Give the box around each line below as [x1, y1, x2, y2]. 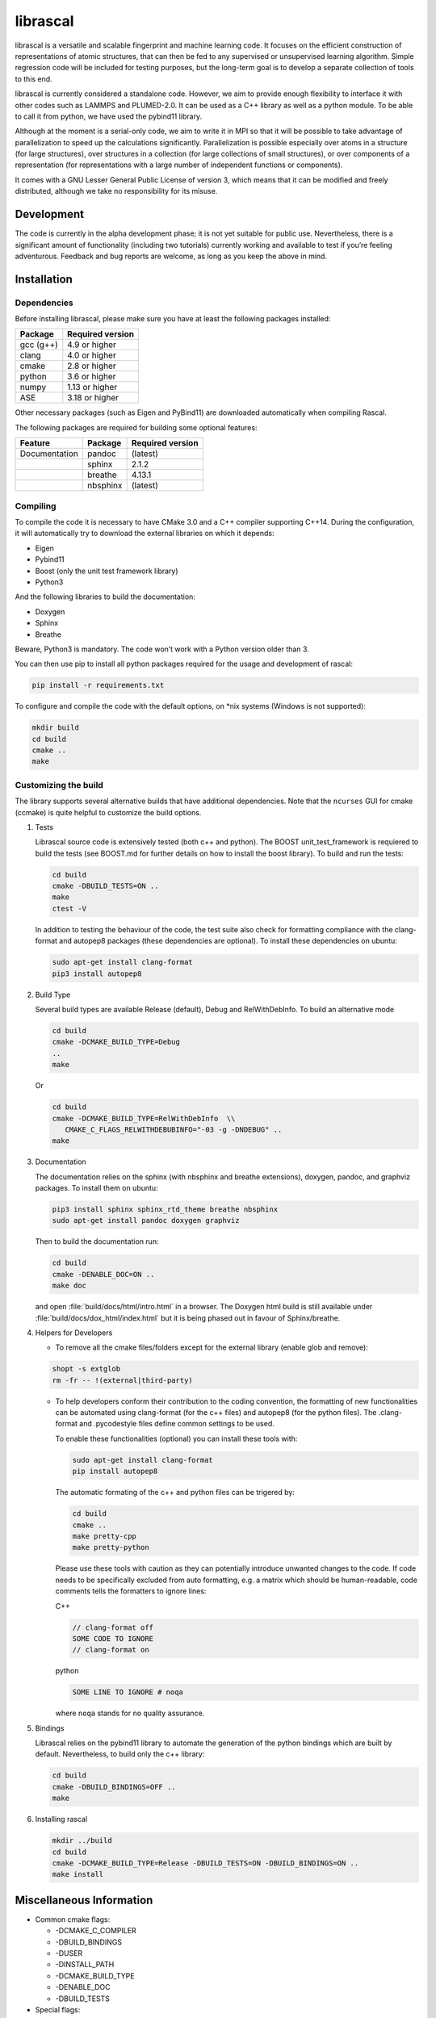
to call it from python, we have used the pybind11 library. [15, 111, 202, 121]
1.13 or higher [67, 382, 117, 393]
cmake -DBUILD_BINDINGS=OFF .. [52, 1782, 177, 1791]
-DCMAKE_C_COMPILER [55, 1926, 136, 1936]
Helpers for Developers [35, 1328, 113, 1338]
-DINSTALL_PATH [55, 1960, 115, 1970]
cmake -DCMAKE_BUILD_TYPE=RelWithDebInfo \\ [52, 1114, 236, 1123]
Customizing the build [15, 779, 104, 790]
